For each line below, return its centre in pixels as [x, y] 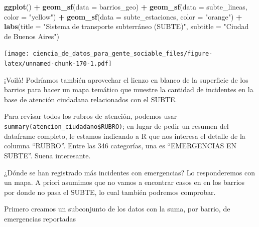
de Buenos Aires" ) [32, 36]
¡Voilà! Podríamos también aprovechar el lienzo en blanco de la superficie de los [126, 79]
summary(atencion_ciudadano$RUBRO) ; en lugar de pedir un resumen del [116, 126]
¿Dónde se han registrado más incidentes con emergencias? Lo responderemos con [129, 172]
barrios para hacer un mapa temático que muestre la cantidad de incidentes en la [129, 89]
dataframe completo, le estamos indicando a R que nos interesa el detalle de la [125, 136]
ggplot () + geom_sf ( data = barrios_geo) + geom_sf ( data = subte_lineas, [126, 7]
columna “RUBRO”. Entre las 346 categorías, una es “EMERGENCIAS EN [120, 146]
